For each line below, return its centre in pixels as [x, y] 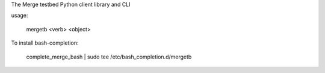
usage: [20, 16]
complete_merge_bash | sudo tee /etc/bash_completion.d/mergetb [109, 57]
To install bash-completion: [45, 43]
